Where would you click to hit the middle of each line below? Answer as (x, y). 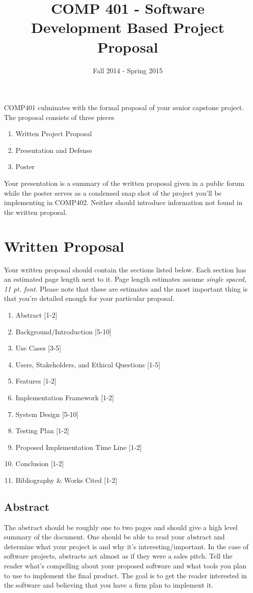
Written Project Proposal (54, 133)
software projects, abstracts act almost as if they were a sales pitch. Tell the (118, 556)
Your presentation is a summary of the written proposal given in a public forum (124, 183)
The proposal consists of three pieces (59, 117)
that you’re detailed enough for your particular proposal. (89, 298)
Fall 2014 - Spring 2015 (128, 70)
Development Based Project (128, 27)
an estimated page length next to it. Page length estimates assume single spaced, (125, 279)
